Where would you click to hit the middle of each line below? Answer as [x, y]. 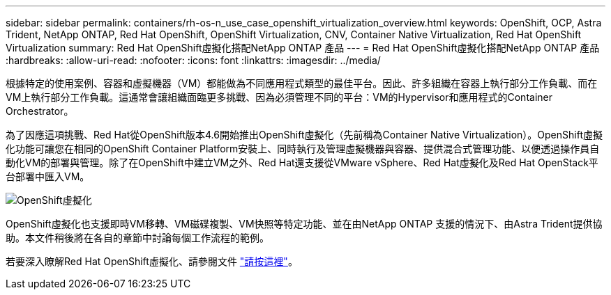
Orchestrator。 [40, 111]
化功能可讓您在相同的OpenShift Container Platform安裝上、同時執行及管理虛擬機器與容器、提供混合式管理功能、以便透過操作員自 [303, 149]
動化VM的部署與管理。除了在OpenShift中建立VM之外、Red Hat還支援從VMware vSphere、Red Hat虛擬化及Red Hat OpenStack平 [302, 162]
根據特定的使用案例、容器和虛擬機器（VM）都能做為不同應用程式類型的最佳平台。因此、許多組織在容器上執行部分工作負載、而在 [302, 83]
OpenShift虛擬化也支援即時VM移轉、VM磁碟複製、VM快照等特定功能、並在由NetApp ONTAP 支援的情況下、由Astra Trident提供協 [304, 224]
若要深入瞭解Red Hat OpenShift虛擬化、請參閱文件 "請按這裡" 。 [152, 261]
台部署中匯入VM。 [48, 176]
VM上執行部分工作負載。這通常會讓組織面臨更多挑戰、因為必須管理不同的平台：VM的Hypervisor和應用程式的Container [279, 97]
